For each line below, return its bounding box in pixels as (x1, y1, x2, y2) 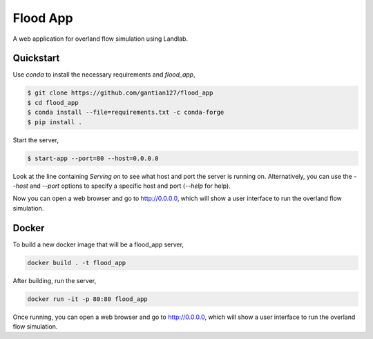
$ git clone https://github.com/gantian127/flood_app (27, 89, 213, 97)
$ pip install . (27, 118, 83, 126)
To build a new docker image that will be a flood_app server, (12, 240, 184, 249)
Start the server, (12, 135, 59, 144)
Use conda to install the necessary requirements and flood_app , (12, 70, 196, 79)
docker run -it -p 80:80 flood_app (27, 295, 148, 303)
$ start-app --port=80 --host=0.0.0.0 (27, 154, 159, 162)
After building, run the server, (12, 276, 97, 284)
